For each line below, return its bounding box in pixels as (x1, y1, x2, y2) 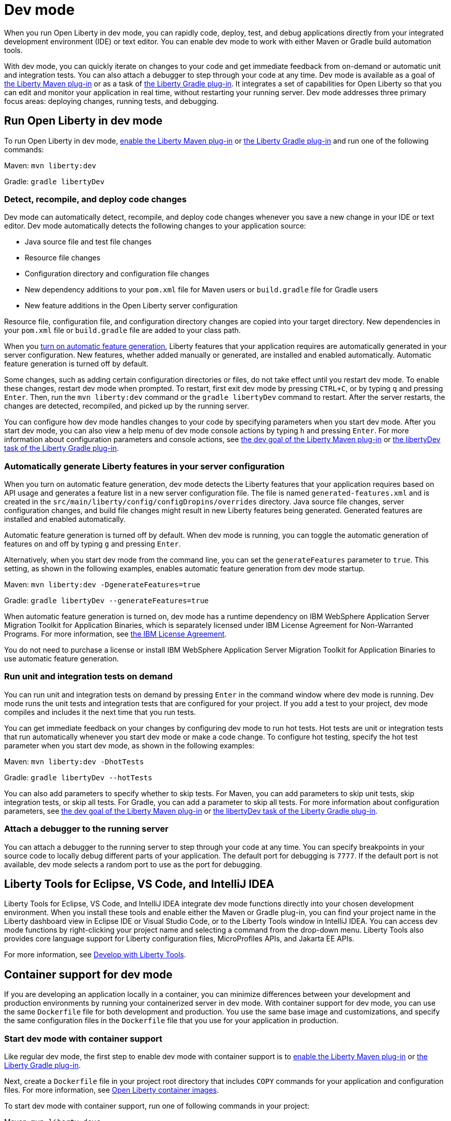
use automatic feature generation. (4, 654, 119, 663)
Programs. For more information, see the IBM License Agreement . (4, 629, 227, 639)
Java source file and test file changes (25, 237, 152, 247)
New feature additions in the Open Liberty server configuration (25, 301, 238, 310)
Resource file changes (25, 253, 100, 262)
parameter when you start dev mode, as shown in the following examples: (4, 741, 254, 750)
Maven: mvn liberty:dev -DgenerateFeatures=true (4, 580, 201, 589)
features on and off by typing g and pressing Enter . (4, 539, 181, 549)
